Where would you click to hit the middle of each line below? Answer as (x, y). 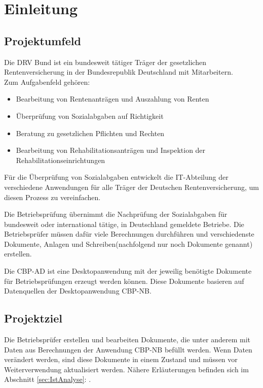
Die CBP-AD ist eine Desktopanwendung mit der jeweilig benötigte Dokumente (128, 271)
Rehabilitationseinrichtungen (61, 160)
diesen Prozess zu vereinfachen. (52, 197)
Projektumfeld (43, 40)
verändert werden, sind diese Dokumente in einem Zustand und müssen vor (121, 359)
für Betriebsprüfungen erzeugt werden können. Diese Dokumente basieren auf (124, 281)
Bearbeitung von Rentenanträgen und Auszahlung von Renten (112, 99)
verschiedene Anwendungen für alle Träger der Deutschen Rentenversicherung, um (131, 187)
